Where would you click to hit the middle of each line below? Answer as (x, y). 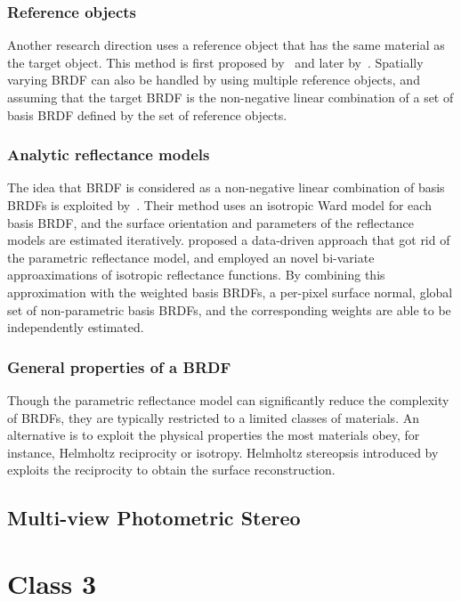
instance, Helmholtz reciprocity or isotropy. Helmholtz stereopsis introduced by (223, 452)
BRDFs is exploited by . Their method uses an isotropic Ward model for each (219, 205)
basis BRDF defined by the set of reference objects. (147, 114)
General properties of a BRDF (119, 366)
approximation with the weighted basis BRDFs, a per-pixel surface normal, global (230, 292)
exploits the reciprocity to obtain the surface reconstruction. (171, 470)
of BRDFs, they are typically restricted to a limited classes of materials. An (213, 417)
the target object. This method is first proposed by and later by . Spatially (215, 62)
